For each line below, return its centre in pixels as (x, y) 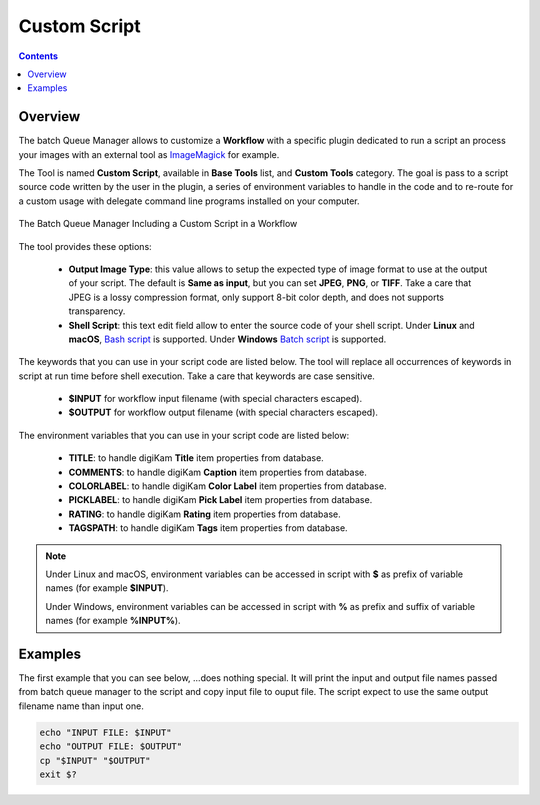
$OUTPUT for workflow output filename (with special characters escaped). (223, 412)
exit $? (58, 774)
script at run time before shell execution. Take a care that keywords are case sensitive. (196, 376)
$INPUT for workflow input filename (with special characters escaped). (215, 399)
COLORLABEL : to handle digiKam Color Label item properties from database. (227, 486)
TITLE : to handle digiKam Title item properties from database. (196, 458)
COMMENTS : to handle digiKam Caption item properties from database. (217, 472)
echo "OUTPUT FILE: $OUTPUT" (111, 746)
